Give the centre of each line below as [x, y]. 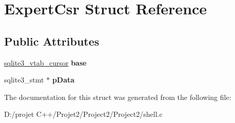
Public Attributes [52, 41]
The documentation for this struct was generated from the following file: [118, 97]
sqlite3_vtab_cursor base [45, 62]
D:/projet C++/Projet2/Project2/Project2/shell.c [83, 114]
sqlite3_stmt [24, 80]
